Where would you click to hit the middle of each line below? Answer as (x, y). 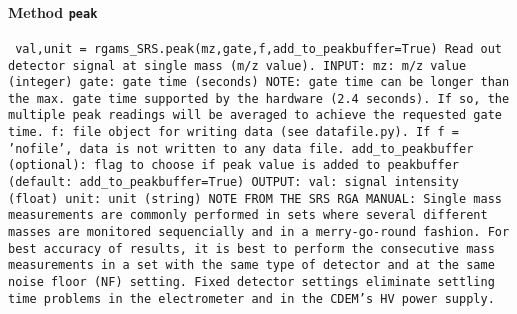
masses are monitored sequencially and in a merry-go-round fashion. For (259, 232)
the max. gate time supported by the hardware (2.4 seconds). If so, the (259, 98)
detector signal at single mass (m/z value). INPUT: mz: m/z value (237, 65)
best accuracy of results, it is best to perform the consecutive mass (251, 248)
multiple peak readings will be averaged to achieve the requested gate (255, 115)
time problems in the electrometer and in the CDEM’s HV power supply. (251, 298)
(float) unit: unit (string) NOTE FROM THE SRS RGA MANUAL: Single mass (255, 198)
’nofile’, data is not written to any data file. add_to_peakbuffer (241, 148)
